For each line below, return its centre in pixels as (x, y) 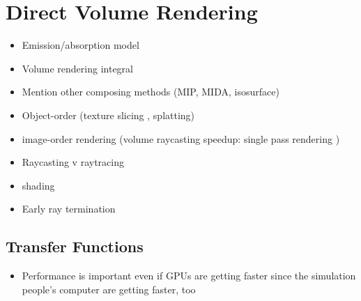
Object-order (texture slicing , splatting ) (108, 115)
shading (38, 185)
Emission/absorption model (80, 45)
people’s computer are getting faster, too (109, 289)
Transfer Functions (75, 246)
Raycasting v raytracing (73, 162)
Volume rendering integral (77, 68)
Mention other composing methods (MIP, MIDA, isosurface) (151, 92)
